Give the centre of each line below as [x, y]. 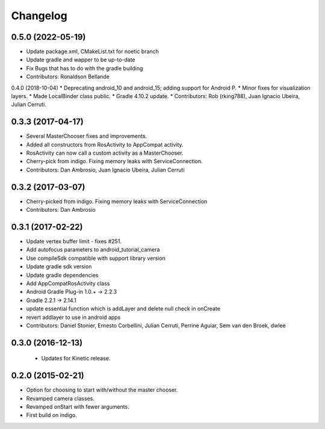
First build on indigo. [52, 415]
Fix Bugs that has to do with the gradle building [85, 68]
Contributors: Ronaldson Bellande [68, 77]
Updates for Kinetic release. [76, 359]
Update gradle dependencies [62, 275]
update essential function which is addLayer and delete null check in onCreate [123, 309]
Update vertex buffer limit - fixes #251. [74, 241]
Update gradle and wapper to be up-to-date [81, 60]
